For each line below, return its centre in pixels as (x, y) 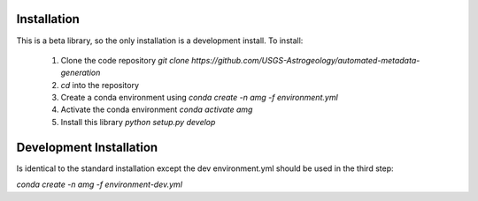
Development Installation (87, 147)
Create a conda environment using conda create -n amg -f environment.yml (199, 98)
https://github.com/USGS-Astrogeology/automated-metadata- (306, 60)
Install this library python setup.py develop (138, 122)
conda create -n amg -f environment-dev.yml (100, 184)
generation (81, 73)
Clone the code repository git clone (125, 60)
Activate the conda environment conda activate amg (157, 109)
